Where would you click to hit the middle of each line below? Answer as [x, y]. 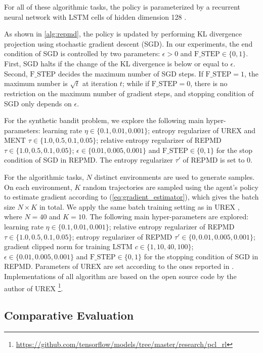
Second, [16, 73]
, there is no [209, 83]
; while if [136, 83]
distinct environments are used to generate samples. [174, 177]
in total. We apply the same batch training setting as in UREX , [139, 206]
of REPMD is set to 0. [218, 160]
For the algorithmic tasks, [44, 177]
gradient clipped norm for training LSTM [68, 246]
